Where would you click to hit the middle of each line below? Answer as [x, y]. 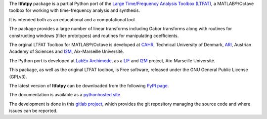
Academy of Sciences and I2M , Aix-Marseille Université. [67, 51]
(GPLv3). [18, 77]
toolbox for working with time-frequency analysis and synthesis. [75, 10]
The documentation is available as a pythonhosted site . [65, 95]
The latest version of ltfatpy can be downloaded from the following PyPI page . [89, 85]
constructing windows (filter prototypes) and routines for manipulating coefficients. [94, 36]
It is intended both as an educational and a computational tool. [72, 19]
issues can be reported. [33, 111]
